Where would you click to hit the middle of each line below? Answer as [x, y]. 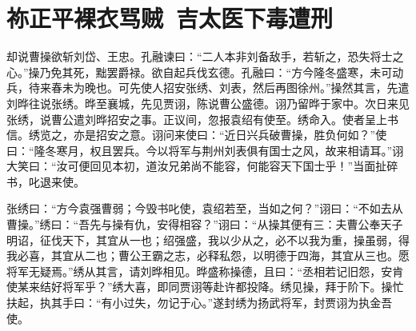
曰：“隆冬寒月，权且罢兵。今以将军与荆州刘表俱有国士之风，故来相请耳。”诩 [205, 150]
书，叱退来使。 [46, 181]
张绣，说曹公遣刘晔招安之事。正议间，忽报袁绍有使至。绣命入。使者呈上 [197, 119]
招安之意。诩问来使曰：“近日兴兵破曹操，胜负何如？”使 [241, 135]
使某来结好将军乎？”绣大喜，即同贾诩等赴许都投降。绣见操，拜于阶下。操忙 [205, 287]
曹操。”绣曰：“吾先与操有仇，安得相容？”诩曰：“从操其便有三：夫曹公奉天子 [205, 224]
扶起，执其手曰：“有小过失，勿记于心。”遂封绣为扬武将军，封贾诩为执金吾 [200, 303]
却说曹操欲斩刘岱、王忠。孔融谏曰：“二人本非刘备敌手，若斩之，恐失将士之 [205, 56]
